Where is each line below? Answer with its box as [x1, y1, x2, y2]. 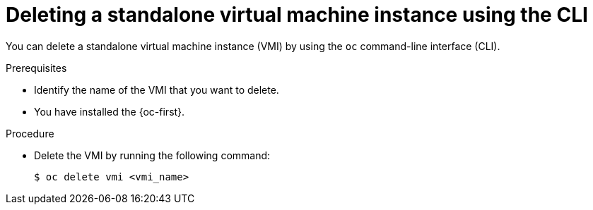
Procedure [6, 127, 54, 140]
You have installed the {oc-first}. [34, 105, 185, 118]
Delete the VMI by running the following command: [34, 149, 271, 161]
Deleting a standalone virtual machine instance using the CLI [6, 3, 588, 27]
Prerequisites [6, 61, 67, 74]
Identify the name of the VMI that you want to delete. [34, 83, 279, 96]
